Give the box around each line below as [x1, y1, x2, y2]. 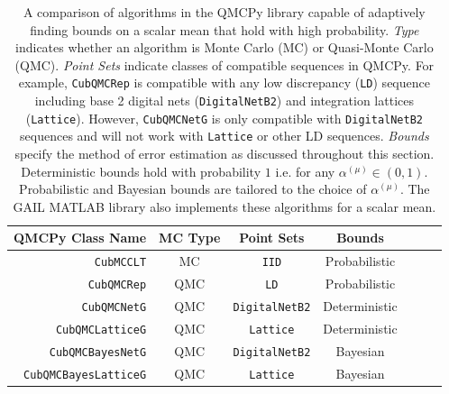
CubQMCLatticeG [55, 323, 147, 336]
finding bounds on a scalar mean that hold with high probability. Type [30, 20, 419, 39]
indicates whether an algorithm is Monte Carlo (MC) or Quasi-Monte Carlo [15, 38, 434, 57]
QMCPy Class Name [14, 228, 147, 247]
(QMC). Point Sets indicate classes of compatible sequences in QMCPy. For [14, 55, 435, 74]
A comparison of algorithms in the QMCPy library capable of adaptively [23, 3, 426, 21]
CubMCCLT [94, 256, 147, 270]
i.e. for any [275, 161, 335, 180]
